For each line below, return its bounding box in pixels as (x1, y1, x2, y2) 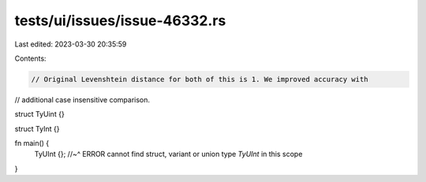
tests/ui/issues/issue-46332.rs (14, 12, 226, 29)
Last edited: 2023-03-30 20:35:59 (14, 39, 127, 49)
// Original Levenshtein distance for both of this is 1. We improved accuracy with (31, 75, 368, 84)
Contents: (14, 54, 47, 63)
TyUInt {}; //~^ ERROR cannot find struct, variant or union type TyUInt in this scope (34, 150, 303, 159)
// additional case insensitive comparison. (14, 95, 150, 104)
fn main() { (14, 139, 50, 148)
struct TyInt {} (14, 124, 60, 133)
